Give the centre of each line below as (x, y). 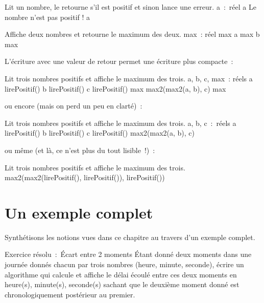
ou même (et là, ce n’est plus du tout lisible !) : (80, 150)
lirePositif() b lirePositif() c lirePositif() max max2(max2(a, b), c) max (115, 88)
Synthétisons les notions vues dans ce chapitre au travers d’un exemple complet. (130, 237)
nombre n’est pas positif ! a (47, 17)
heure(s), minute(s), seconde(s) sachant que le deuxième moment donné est (122, 284)
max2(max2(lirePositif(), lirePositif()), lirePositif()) (85, 177)
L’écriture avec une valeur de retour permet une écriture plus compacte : (119, 61)
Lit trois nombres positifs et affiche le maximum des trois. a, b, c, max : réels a (129, 78)
